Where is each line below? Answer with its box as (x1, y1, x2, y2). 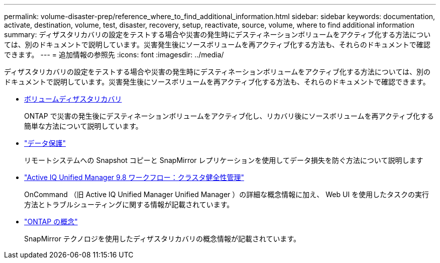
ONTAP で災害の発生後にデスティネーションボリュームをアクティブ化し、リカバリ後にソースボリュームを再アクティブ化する (24, 112, 434, 120)
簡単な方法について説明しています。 (24, 122, 143, 130)
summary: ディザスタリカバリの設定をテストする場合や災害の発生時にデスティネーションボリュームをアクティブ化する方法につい (4, 30, 431, 39)
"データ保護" (24, 139, 66, 147)
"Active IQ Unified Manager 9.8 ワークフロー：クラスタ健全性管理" (24, 173, 244, 182)
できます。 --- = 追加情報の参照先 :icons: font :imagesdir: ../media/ (4, 50, 224, 59)
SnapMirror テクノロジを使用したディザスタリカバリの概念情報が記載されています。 (24, 234, 301, 243)
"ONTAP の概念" (24, 217, 78, 226)
